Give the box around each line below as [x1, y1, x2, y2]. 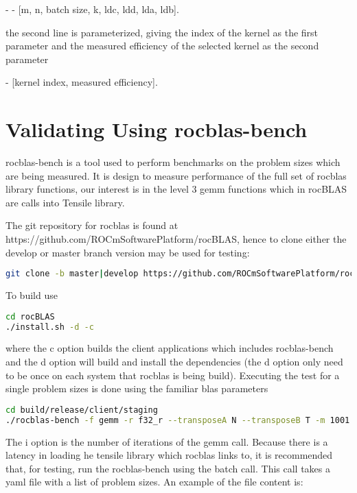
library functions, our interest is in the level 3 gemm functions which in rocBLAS [5, 182, 347, 196]
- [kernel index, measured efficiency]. [5, 75, 158, 89]
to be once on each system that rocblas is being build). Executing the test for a [5, 368, 340, 382]
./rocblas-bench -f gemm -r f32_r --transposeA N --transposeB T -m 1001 [5, 415, 350, 425]
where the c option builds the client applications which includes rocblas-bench [5, 341, 334, 355]
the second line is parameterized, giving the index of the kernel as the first [5, 25, 319, 39]
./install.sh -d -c [5, 322, 94, 332]
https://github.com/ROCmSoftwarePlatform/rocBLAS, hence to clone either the [5, 232, 347, 246]
